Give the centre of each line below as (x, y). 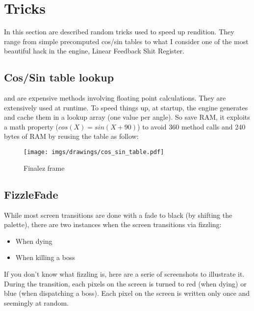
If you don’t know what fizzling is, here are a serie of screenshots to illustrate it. (124, 273)
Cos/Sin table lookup (59, 77)
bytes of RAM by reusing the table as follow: (71, 136)
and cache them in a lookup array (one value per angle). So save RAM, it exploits (127, 117)
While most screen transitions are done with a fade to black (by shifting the (118, 215)
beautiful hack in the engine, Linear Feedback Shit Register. (94, 51)
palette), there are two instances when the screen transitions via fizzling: (113, 224)
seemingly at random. (36, 302)
